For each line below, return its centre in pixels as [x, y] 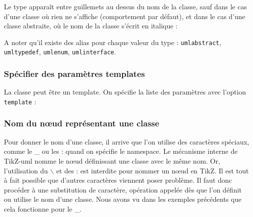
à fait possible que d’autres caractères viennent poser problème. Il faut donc [118, 180]
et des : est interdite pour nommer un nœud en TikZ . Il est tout [152, 170]
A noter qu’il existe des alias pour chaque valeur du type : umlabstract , [113, 42]
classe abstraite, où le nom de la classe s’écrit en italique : [91, 26]
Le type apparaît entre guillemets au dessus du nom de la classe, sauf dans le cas [126, 6]
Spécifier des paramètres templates [75, 74]
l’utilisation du [26, 170]
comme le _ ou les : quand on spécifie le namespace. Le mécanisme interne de [121, 151]
